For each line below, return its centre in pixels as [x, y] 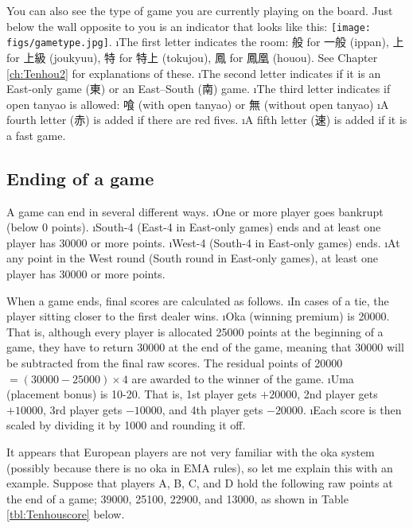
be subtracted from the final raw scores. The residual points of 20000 [175, 363]
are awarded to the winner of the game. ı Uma [243, 378]
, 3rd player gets [82, 409]
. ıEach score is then [352, 409]
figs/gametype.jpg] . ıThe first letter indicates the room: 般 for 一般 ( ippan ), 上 [205, 42]
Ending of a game [80, 178]
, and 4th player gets [212, 409]
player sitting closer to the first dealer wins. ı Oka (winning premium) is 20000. [198, 316]
